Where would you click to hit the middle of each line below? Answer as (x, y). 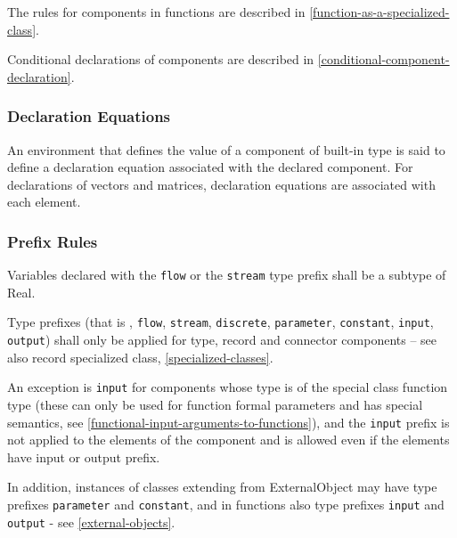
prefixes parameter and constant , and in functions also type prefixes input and (226, 505)
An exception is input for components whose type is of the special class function (228, 387)
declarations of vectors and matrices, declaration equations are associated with (221, 184)
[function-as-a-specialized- (379, 12)
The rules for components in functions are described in (156, 12)
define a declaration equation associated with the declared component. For (210, 167)
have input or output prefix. (84, 456)
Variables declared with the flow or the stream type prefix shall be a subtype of (227, 275)
